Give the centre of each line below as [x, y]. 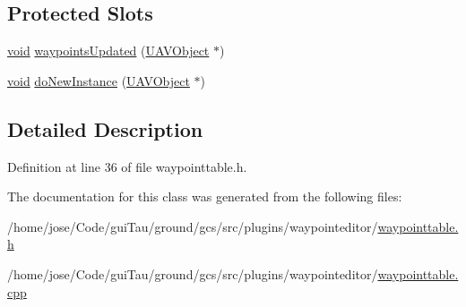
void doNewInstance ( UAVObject [99, 80]
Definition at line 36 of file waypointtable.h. [127, 166]
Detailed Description [105, 128]
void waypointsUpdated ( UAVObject [108, 51]
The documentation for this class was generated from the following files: [205, 196]
